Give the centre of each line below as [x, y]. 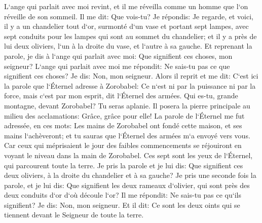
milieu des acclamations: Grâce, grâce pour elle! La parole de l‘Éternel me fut [124, 115]
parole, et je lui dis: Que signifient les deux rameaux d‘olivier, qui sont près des [127, 185]
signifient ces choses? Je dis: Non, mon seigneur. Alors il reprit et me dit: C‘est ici [131, 76]
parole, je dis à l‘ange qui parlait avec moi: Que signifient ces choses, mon [118, 55]
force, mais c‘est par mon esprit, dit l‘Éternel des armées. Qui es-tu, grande [121, 96]
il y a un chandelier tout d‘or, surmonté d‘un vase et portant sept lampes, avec [126, 26]
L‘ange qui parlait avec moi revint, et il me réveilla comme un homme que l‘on [126, 6]
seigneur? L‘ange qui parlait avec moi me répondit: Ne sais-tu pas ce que [117, 66]
